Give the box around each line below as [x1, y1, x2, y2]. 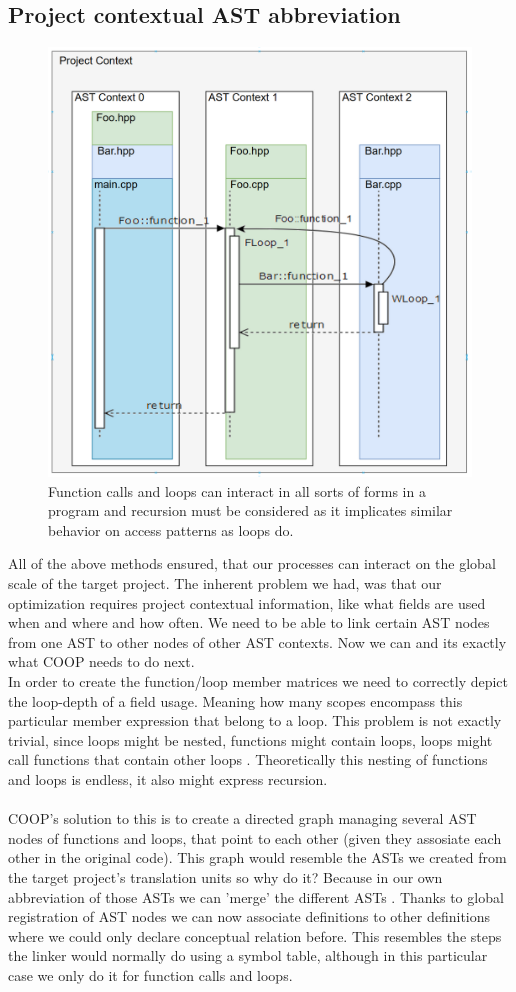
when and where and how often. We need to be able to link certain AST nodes [8, 612, 490, 633]
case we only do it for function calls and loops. [8, 964, 293, 985]
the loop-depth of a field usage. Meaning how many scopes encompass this [8, 690, 463, 711]
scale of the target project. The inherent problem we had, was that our [8, 573, 442, 594]
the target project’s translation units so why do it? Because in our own [8, 866, 443, 887]
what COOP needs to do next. [8, 651, 195, 672]
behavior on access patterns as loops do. [48, 519, 294, 540]
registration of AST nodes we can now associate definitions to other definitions [8, 906, 491, 927]
